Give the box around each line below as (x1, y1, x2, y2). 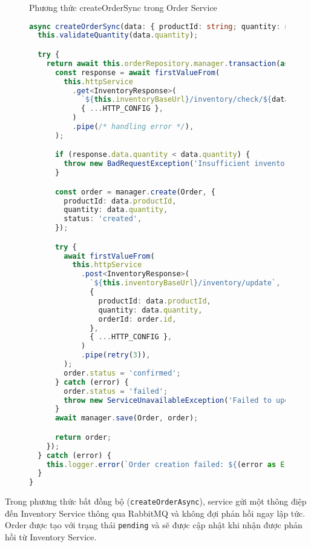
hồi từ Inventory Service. (5, 531, 97, 543)
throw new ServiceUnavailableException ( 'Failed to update (64, 396, 303, 405)
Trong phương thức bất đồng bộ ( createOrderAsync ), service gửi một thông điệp (5, 495, 307, 508)
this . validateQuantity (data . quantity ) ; (38, 31, 198, 40)
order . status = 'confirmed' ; (64, 368, 181, 377)
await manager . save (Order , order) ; (54, 414, 198, 423)
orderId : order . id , (98, 314, 177, 323)
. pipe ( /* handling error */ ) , (72, 122, 194, 131)
